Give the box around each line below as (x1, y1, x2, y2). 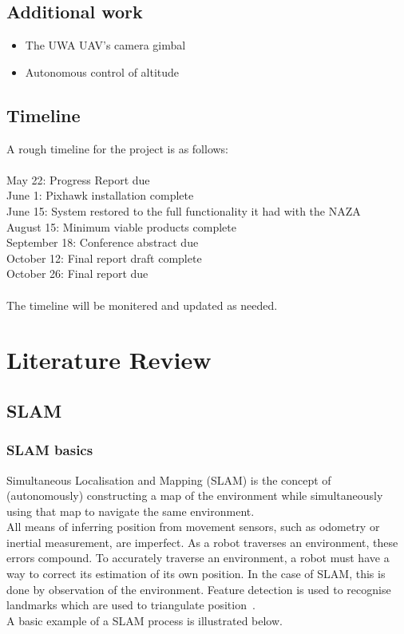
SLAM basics (6, 440, 93, 460)
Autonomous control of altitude (25, 63, 180, 80)
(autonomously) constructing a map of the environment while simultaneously (6, 487, 383, 504)
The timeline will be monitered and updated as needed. (6, 296, 278, 313)
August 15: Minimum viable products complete (6, 218, 236, 235)
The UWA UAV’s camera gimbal (25, 37, 186, 53)
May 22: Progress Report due (6, 171, 150, 188)
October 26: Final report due (6, 265, 149, 282)
